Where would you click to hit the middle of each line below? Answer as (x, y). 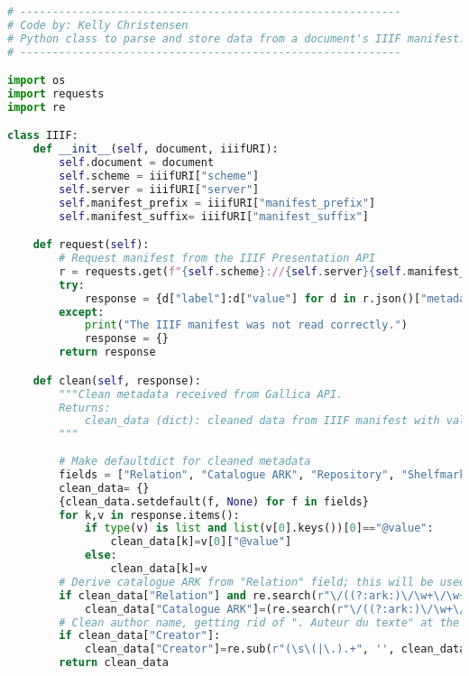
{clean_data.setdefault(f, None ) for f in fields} (214, 501)
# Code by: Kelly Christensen (98, 25)
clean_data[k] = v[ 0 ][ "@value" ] (201, 542)
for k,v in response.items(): (149, 515)
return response (107, 352)
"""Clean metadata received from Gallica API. (201, 394)
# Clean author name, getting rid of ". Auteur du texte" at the (259, 622)
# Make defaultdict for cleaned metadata (185, 461)
